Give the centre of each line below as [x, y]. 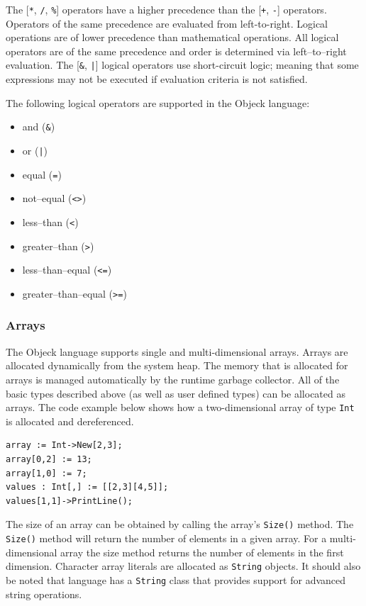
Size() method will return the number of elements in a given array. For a [166, 538]
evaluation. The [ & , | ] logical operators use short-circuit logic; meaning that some [182, 65]
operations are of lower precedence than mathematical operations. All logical [172, 37]
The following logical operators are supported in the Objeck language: [158, 102]
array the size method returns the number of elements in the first [202, 552]
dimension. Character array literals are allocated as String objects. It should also [183, 566]
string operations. [44, 594]
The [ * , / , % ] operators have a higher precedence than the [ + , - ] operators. [166, 9]
